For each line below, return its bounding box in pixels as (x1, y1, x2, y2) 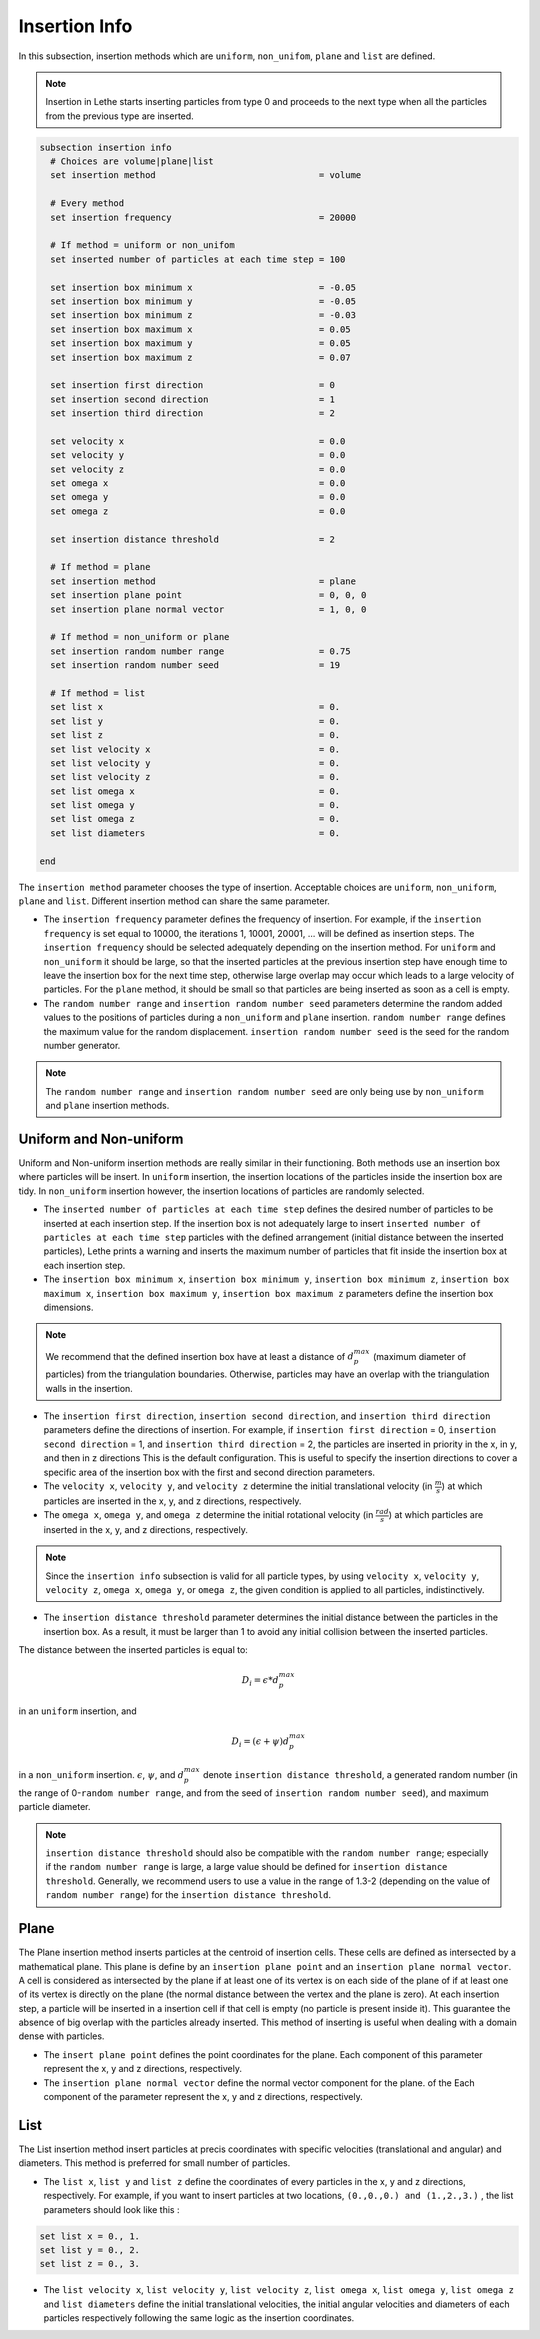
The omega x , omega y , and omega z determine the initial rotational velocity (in (43, 1509, 374, 1521)
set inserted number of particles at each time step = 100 (50, 253, 346, 265)
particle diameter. (18, 1801, 91, 1813)
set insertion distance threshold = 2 (50, 533, 335, 545)
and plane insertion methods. (45, 1100, 170, 1112)
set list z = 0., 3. (39, 2258, 140, 2270)
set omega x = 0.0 (50, 478, 346, 489)
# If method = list (50, 687, 146, 699)
